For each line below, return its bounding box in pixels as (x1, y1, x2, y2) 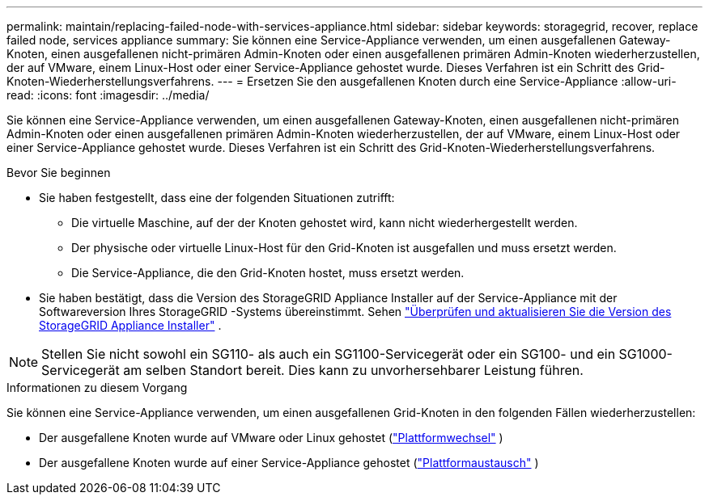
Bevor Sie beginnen (6, 166, 111, 179)
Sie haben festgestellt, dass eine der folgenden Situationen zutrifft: (39, 191, 395, 204)
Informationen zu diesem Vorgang (6, 381, 188, 394)
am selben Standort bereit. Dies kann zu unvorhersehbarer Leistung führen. (123, 362, 584, 378)
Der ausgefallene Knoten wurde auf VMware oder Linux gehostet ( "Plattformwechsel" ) (39, 431, 503, 444)
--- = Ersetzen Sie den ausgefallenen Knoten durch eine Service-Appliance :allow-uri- (217, 74, 677, 88)
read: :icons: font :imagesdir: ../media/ (6, 88, 210, 102)
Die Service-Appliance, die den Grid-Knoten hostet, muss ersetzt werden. (71, 266, 465, 280)
